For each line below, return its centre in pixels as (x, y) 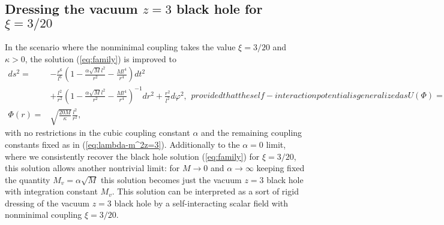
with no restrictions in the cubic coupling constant (97, 133)
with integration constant (51, 191)
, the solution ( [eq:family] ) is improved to (100, 58)
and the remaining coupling (252, 133)
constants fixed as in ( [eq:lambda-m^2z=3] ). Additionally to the (122, 144)
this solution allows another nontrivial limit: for (92, 168)
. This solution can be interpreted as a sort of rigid (205, 191)
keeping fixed (280, 168)
